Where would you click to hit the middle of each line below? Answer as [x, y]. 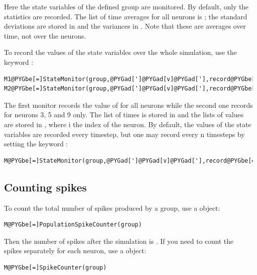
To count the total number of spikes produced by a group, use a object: [112, 207]
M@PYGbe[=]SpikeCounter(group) [55, 267]
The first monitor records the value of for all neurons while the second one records [128, 105]
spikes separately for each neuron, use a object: [75, 251]
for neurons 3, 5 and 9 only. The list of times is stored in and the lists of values [124, 115]
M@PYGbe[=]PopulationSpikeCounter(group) [73, 225]
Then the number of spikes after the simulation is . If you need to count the [119, 241]
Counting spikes [45, 187]
